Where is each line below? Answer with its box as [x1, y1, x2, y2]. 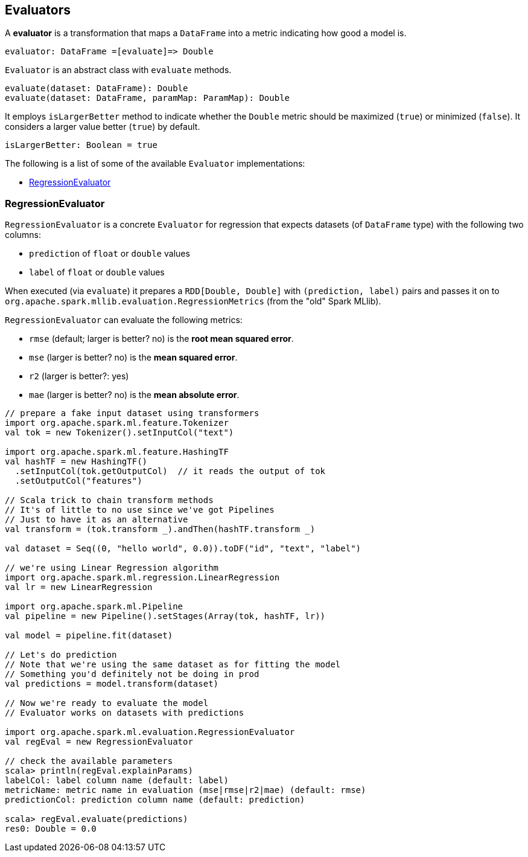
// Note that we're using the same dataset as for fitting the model [5, 660, 341, 670]
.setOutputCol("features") [14, 476, 142, 486]
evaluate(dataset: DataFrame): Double [5, 83, 188, 94]
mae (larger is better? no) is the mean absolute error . [29, 390, 240, 400]
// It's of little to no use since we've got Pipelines [5, 505, 275, 515]
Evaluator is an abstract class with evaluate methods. [5, 65, 232, 75]
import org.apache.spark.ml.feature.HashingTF [5, 447, 229, 457]
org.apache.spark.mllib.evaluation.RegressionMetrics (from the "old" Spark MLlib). [5, 296, 381, 307]
